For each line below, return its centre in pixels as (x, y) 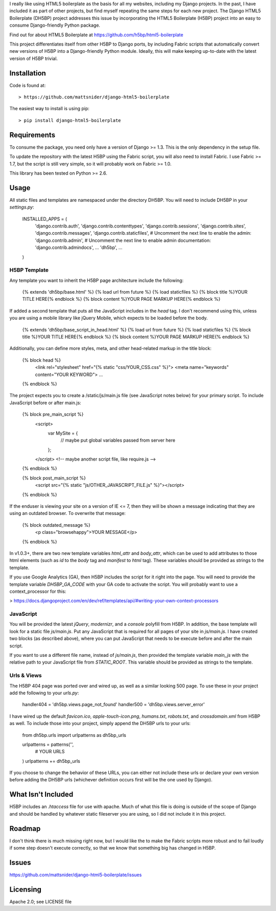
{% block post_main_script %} (54, 478)
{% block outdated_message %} (56, 525)
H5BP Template (29, 270)
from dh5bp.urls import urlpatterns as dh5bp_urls (74, 735)
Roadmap (25, 828)
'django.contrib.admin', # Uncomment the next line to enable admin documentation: (123, 240)
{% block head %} (42, 360)
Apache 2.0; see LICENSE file (40, 901)
